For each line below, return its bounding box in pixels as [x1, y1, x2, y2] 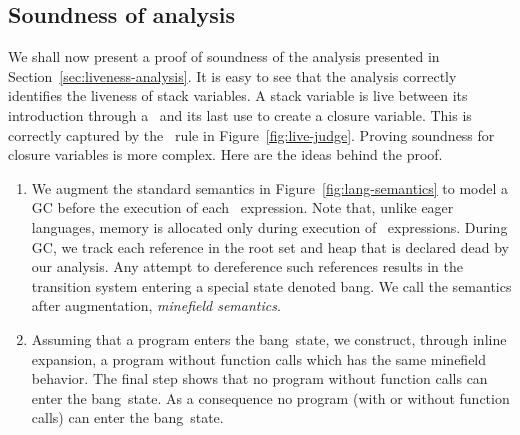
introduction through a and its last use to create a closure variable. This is [8, 104, 472, 125]
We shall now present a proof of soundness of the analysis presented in [8, 46, 440, 67]
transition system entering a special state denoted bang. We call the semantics [31, 275, 512, 296]
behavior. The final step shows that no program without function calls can [31, 368, 488, 389]
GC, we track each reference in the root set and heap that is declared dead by [31, 236, 509, 257]
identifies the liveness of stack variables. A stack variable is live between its [8, 85, 468, 106]
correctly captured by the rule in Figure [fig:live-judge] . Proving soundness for [8, 124, 495, 145]
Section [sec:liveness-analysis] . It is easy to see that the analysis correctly [8, 65, 457, 86]
